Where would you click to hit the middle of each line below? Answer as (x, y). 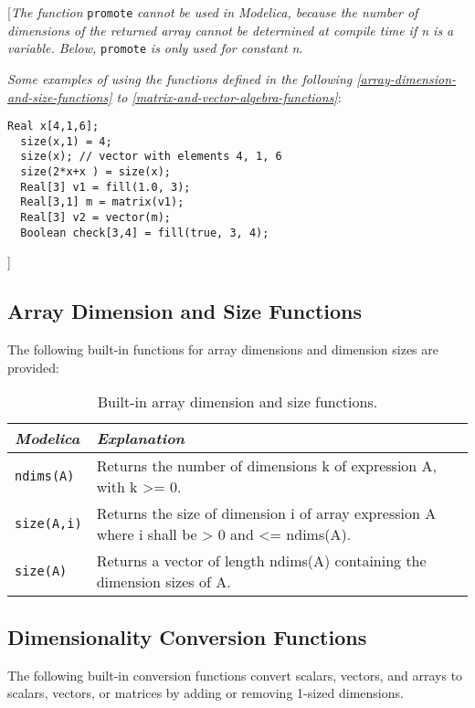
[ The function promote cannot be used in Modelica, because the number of (213, 12)
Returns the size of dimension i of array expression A (266, 513)
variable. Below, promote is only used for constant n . (155, 48)
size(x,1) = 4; (66, 141)
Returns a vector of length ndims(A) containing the (261, 561)
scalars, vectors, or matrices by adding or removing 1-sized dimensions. (206, 693)
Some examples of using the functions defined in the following (180, 78)
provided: (33, 367)
